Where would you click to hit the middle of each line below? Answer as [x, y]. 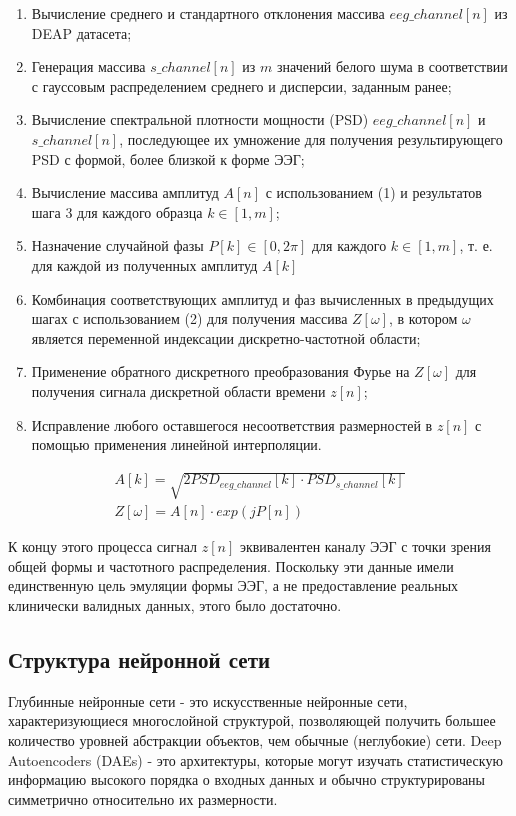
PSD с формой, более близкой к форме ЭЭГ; [168, 158]
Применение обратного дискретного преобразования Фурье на [220, 371]
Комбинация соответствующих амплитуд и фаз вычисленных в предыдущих [262, 298]
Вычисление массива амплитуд [125, 192]
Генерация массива [88, 66]
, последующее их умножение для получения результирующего [311, 138]
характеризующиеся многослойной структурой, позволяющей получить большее [252, 720]
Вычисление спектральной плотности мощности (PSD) [200, 119]
